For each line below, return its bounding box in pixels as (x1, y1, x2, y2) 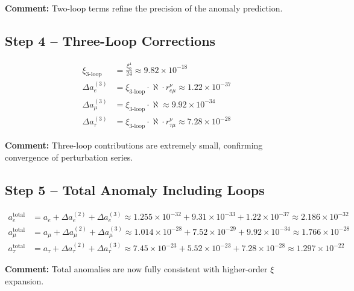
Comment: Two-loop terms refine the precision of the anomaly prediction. (5, 2, 283, 14)
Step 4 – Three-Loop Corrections (5, 31, 216, 50)
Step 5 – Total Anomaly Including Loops (5, 180, 265, 199)
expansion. (5, 275, 44, 287)
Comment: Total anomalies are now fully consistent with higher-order (5, 263, 268, 275)
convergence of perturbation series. (5, 150, 133, 163)
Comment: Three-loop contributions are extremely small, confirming (5, 139, 263, 152)
